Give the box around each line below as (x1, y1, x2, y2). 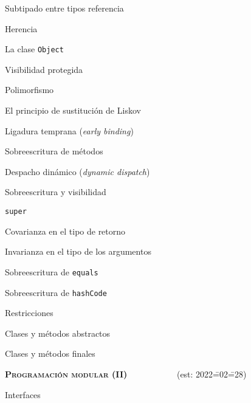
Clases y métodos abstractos (5, 326, 111, 339)
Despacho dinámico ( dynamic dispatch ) (5, 165, 150, 177)
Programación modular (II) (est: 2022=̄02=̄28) (5, 367, 247, 380)
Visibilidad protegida (5, 63, 83, 75)
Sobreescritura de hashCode (5, 286, 107, 298)
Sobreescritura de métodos (5, 145, 103, 157)
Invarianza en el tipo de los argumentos (5, 245, 151, 258)
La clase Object (5, 43, 64, 55)
